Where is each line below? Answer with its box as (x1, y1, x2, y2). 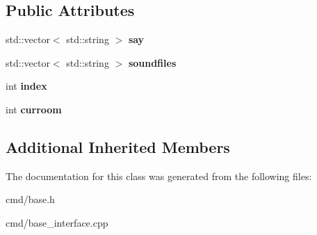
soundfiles (128, 55, 177, 70)
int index (6, 79, 47, 93)
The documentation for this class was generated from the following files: (6, 168, 312, 183)
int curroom (6, 102, 62, 116)
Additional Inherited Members (6, 136, 230, 157)
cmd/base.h (6, 192, 55, 206)
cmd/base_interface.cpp (6, 215, 108, 229)
